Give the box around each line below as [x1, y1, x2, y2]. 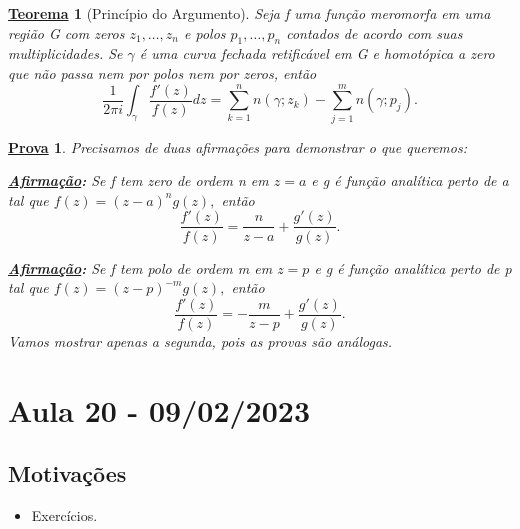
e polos [184, 22, 226, 43]
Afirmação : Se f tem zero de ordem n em [8, 170, 269, 191]
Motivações [8, 458, 127, 489]
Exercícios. [31, 504, 98, 525]
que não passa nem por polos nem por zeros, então [8, 62, 317, 83]
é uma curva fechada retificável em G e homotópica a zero [139, 43, 495, 64]
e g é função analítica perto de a [311, 170, 509, 191]
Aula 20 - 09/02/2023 [8, 389, 311, 430]
